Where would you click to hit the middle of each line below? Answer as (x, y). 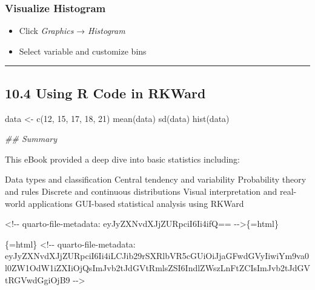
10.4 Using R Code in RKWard (105, 93)
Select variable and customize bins (83, 51)
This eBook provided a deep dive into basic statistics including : (122, 159)
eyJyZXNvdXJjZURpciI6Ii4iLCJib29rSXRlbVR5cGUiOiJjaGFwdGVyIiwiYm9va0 (157, 256)
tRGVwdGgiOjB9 (38, 279)
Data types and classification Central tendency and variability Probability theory (156, 179)
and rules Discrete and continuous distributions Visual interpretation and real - (151, 191)
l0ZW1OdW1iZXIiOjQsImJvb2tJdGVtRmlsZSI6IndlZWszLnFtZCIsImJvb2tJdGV (157, 267)
